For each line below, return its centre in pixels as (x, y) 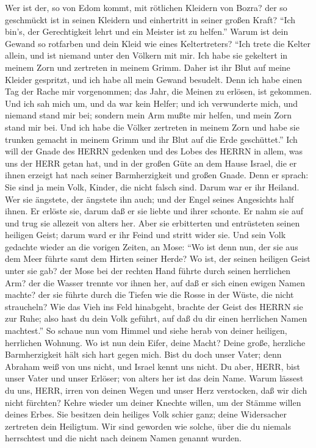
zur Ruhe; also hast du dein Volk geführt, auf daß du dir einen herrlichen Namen (156, 318)
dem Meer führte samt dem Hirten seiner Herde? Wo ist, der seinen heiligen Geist (158, 258)
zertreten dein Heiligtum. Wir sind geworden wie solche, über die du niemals (148, 426)
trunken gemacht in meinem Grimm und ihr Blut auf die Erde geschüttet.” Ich (151, 139)
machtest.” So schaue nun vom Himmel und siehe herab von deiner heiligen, (146, 331)
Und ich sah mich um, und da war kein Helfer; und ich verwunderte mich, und (152, 103)
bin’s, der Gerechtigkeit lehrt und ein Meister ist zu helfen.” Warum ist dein (147, 31)
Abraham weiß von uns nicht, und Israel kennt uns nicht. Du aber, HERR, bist (153, 366)
